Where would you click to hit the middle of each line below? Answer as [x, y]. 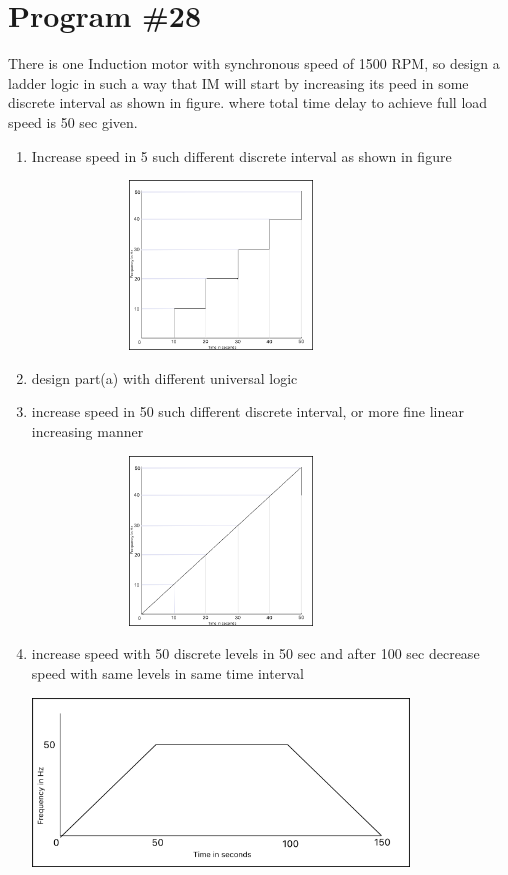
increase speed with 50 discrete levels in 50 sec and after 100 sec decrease [255, 653]
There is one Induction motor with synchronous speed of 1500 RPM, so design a [254, 63]
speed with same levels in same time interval [167, 672]
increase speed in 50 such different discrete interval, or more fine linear [248, 411]
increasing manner [87, 430]
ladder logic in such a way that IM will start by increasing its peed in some [238, 82]
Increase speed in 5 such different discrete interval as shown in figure [241, 155]
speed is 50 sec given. [73, 121]
